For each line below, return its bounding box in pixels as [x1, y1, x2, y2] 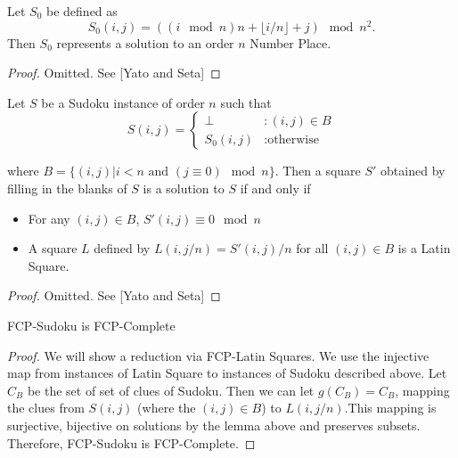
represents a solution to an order [56, 33, 234, 52]
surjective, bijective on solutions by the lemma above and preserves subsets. [7, 415, 421, 434]
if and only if [240, 179, 311, 198]
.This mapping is [344, 398, 437, 417]
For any [28, 209, 70, 227]
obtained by [380, 161, 446, 180]
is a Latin [397, 239, 451, 258]
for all [296, 239, 329, 258]
